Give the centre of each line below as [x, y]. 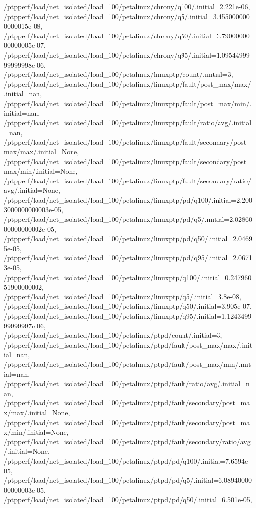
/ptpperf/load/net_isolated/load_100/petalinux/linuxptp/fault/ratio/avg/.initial [128, 123]
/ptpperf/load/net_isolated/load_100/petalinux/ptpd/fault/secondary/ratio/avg [127, 441]
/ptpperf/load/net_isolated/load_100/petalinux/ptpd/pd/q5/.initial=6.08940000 [128, 480]
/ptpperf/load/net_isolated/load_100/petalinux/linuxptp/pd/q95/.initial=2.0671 [128, 258]
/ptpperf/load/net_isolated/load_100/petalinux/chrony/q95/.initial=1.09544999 [127, 54]
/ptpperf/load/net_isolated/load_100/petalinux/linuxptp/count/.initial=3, [119, 74]
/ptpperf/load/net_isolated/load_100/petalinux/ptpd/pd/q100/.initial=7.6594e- [127, 460]
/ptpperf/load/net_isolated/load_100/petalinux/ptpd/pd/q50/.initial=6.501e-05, [128, 499]
